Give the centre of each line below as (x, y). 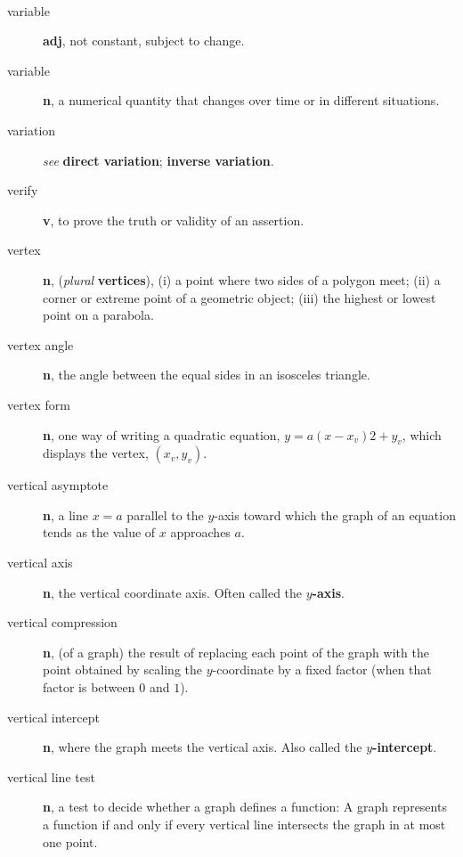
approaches (200, 532)
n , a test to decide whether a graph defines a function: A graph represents (245, 807)
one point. (70, 841)
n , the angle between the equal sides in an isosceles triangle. (207, 375)
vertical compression (62, 622)
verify (23, 190)
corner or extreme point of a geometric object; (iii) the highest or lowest (240, 297)
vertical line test (51, 776)
